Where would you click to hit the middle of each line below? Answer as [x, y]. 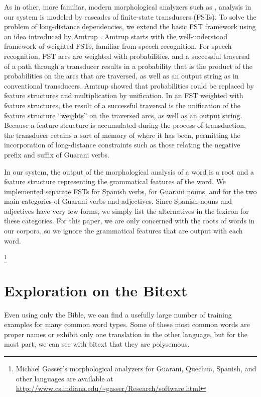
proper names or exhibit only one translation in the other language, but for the [126, 334]
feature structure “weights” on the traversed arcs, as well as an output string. [123, 115]
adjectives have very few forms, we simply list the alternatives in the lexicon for [126, 211]
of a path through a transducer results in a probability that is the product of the [128, 66]
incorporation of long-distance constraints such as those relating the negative [122, 145]
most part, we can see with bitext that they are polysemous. [97, 344]
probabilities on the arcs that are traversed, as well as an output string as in [121, 76]
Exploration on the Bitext [96, 290]
